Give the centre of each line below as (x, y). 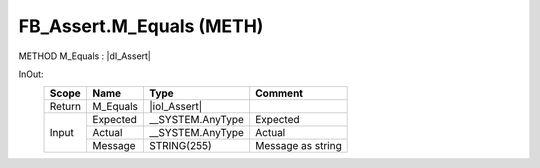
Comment (279, 93)
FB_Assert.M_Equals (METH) (141, 26)
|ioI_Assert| (175, 107)
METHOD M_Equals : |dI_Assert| (85, 56)
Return (65, 107)
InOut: (31, 74)
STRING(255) (180, 146)
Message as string (298, 146)
